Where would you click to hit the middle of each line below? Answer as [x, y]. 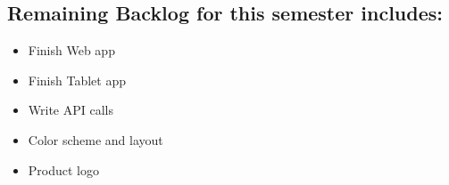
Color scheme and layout [96, 139]
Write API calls [71, 110]
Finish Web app [71, 50]
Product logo [63, 169]
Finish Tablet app [77, 80]
